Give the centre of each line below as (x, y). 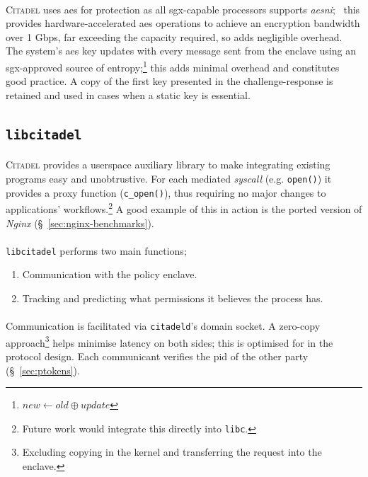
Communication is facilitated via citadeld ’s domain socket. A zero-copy (163, 326)
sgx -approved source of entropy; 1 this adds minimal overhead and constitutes (173, 66)
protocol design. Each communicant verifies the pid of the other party (157, 356)
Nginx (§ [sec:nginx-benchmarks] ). (80, 223)
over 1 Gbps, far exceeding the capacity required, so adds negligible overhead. (174, 36)
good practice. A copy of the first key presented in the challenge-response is (169, 81)
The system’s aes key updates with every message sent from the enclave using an (181, 51)
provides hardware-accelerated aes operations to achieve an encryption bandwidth (183, 23)
